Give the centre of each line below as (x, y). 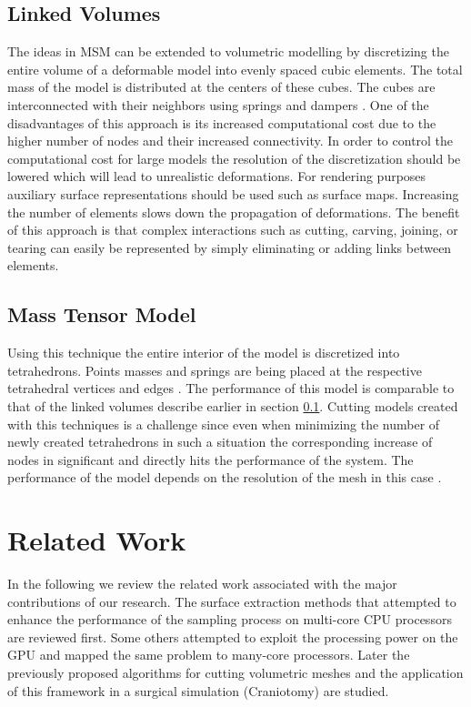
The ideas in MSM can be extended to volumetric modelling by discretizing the (228, 51)
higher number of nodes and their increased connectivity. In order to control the (230, 141)
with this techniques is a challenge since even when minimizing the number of (224, 424)
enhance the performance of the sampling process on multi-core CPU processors (230, 619)
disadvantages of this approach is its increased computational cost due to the (222, 122)
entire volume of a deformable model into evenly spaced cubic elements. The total (235, 69)
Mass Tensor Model (102, 314)
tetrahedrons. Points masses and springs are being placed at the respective (215, 370)
